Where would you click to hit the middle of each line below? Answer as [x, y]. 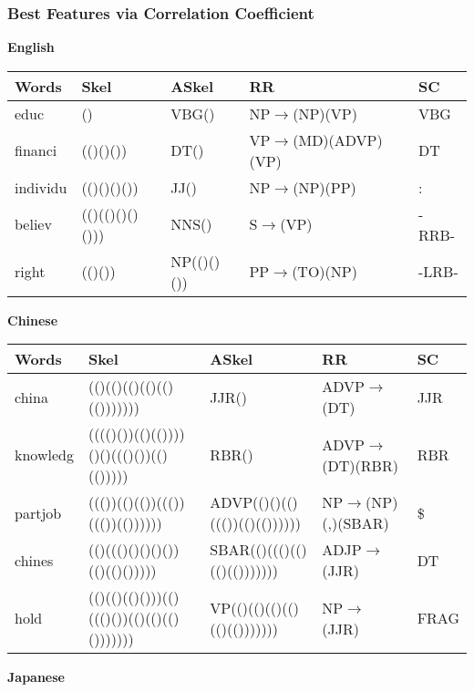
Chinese [33, 320]
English [31, 47]
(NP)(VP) [325, 113]
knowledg [44, 455]
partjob [38, 512]
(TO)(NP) [325, 272]
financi [36, 150]
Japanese [36, 677]
